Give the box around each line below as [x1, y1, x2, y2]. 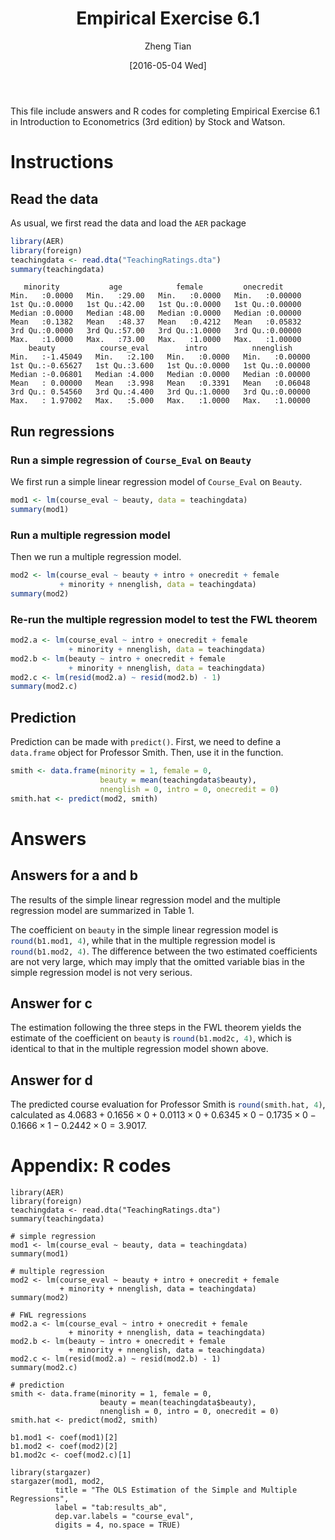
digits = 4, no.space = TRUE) [54, 1520, 182, 1531]
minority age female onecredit [23, 282, 284, 292]
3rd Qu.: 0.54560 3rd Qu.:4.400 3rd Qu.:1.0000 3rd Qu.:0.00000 [10, 387, 311, 397]
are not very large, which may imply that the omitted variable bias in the [10, 955, 305, 967]
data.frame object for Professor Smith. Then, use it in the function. [10, 747, 284, 759]
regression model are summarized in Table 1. [10, 904, 195, 916]
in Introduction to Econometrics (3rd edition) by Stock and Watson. [10, 115, 286, 127]
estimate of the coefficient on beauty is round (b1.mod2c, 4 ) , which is [10, 1032, 292, 1044]
